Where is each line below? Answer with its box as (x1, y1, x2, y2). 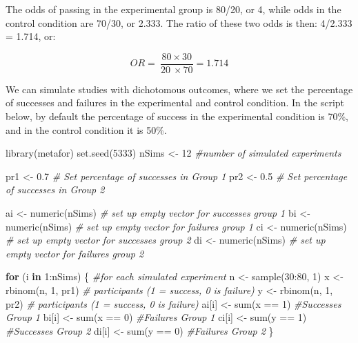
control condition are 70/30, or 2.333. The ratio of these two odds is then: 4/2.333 (6, 15, 352, 30)
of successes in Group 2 (6, 182, 105, 197)
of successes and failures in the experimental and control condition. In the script (6, 95, 345, 110)
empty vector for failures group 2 (6, 246, 144, 260)
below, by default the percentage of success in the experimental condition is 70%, (6, 109, 348, 124)
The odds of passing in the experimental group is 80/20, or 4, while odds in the (6, 2, 341, 16)
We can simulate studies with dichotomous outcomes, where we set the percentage (6, 81, 353, 96)
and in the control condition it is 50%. (6, 122, 167, 137)
